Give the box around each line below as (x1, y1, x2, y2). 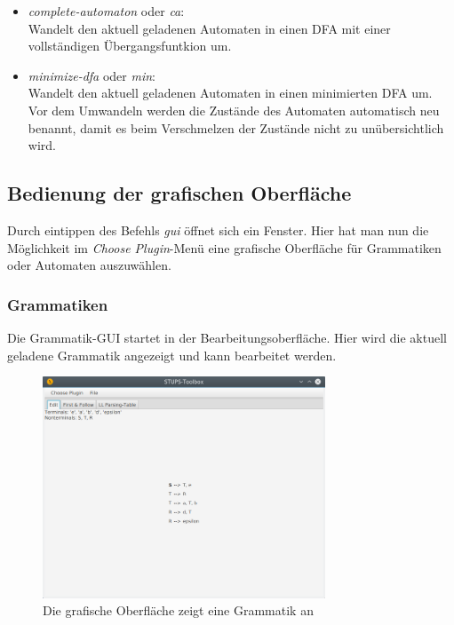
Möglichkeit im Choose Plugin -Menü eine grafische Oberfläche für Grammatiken (7, 238, 442, 257)
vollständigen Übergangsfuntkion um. (28, 36, 232, 55)
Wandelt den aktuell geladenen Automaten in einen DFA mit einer (28, 19, 391, 37)
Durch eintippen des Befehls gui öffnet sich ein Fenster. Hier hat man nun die (7, 220, 429, 239)
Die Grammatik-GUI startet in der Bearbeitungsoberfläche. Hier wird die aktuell (7, 328, 447, 346)
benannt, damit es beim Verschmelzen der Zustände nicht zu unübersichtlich (28, 118, 444, 137)
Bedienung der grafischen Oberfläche (7, 179, 352, 207)
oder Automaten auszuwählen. (7, 256, 171, 274)
